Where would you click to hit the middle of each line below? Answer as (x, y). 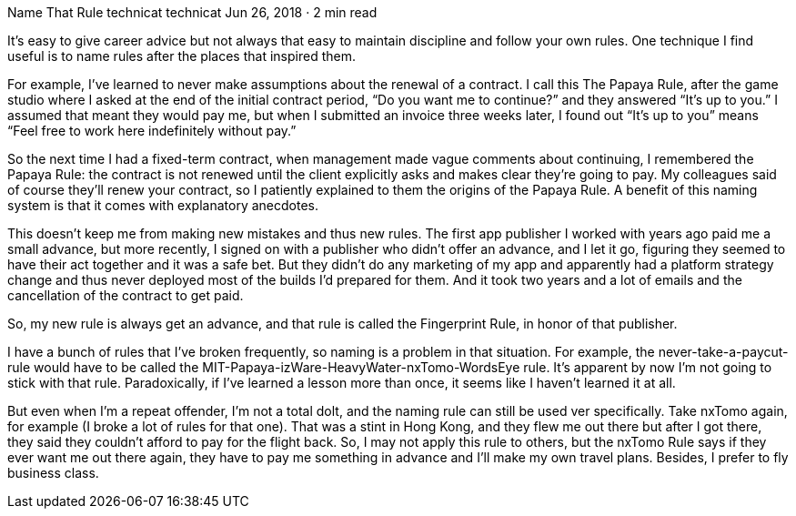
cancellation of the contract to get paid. (126, 295)
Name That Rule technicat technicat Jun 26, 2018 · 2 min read (192, 12)
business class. (53, 473)
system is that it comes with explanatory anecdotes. (163, 205)
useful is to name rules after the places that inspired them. (181, 56)
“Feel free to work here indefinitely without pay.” (152, 131)
